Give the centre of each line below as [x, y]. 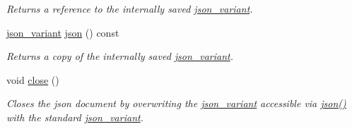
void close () [33, 79]
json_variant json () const [63, 32]
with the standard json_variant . [75, 117]
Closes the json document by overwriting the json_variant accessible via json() [176, 103]
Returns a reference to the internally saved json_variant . [130, 8]
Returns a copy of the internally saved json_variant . [120, 56]
